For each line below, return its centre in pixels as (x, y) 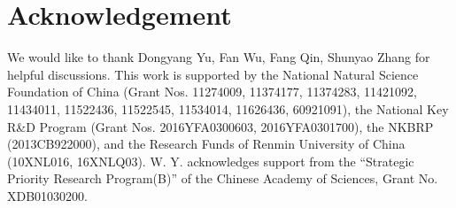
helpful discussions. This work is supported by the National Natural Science (213, 74)
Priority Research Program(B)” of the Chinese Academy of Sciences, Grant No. (223, 178)
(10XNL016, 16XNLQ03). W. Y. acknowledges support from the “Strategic (211, 161)
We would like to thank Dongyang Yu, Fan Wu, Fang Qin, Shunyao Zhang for (219, 57)
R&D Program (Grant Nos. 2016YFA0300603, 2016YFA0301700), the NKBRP (220, 126)
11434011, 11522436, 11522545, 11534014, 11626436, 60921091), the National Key (228, 108)
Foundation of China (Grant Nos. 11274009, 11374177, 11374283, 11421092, (212, 92)
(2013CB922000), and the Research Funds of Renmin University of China (206, 144)
